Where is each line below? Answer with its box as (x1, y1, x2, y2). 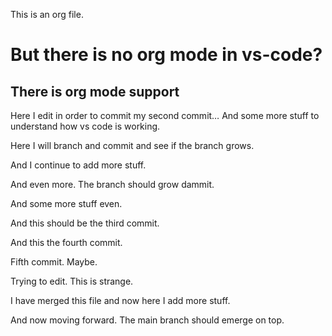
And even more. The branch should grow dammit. (10, 179, 215, 190)
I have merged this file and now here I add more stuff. (10, 295, 231, 306)
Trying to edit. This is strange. (10, 275, 134, 287)
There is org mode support (10, 83, 180, 100)
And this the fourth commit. (10, 237, 123, 248)
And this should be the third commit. (10, 217, 160, 229)
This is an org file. (10, 9, 84, 20)
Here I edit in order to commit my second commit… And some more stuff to (10, 110, 320, 121)
